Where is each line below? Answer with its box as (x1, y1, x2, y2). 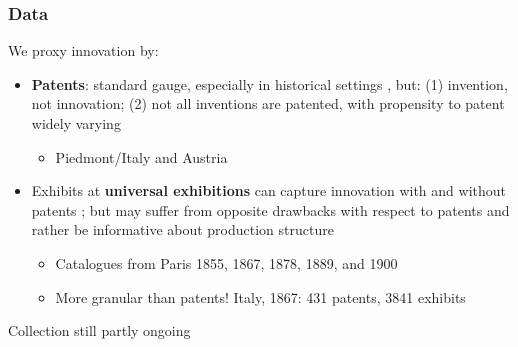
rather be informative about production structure (31, 219, 334, 240)
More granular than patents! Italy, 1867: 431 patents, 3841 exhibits (55, 286, 466, 307)
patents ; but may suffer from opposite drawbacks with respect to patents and (31, 199, 510, 220)
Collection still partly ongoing (8, 320, 191, 341)
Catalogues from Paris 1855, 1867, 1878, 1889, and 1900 (55, 252, 398, 273)
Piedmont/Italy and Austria (55, 146, 228, 167)
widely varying (31, 113, 121, 133)
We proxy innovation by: (8, 40, 159, 61)
